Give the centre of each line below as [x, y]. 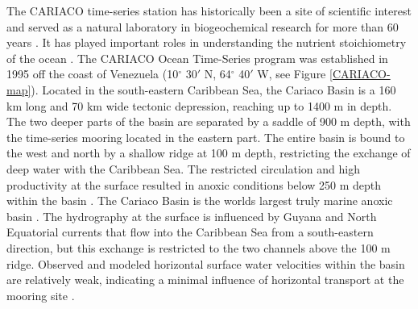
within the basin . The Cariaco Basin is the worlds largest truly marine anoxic [200, 200]
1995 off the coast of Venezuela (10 [93, 74]
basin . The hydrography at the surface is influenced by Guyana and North [192, 216]
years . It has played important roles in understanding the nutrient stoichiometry [207, 42]
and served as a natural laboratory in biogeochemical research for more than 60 [203, 26]
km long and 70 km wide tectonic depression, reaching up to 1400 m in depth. [199, 105]
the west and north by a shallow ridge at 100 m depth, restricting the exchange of [209, 153]
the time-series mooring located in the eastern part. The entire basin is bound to [206, 137]
